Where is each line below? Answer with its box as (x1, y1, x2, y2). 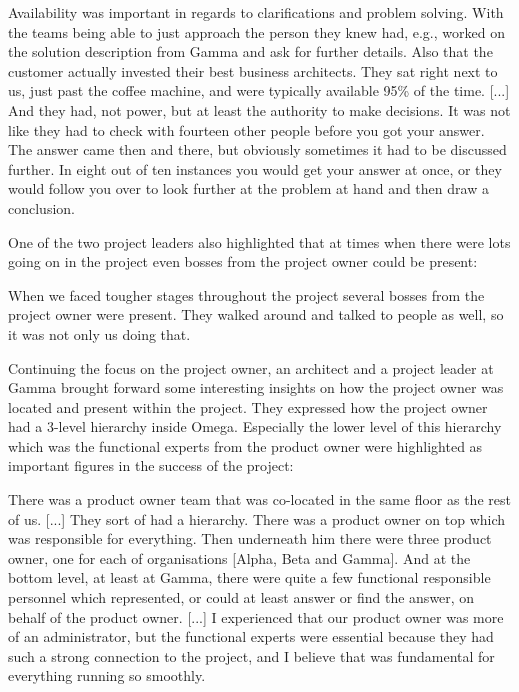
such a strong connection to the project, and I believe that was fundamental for (8, 645, 495, 666)
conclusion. (8, 197, 75, 218)
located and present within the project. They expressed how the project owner (8, 396, 488, 417)
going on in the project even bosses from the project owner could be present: (8, 251, 478, 272)
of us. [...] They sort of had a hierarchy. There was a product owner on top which (8, 508, 506, 529)
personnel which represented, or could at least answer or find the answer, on (8, 587, 475, 608)
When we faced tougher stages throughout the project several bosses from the (8, 284, 485, 305)
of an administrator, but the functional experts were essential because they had (8, 626, 494, 647)
